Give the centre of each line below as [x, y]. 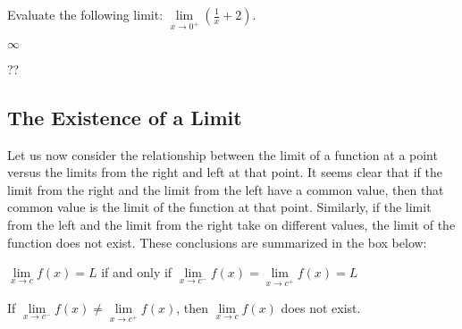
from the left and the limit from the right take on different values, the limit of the [231, 224]
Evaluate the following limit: [85, 14]
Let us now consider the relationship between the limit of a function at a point [223, 154]
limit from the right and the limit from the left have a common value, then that [226, 189]
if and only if [137, 272]
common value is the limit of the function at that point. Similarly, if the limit [219, 207]
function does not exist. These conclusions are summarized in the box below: [217, 242]
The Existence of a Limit [125, 117]
